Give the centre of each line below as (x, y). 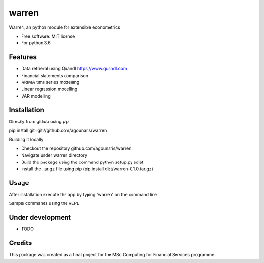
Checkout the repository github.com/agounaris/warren (76, 148)
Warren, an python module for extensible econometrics (65, 27)
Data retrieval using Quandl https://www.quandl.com (74, 69)
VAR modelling (36, 96)
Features (23, 57)
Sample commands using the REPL (44, 203)
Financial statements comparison (55, 75)
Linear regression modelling (49, 89)
